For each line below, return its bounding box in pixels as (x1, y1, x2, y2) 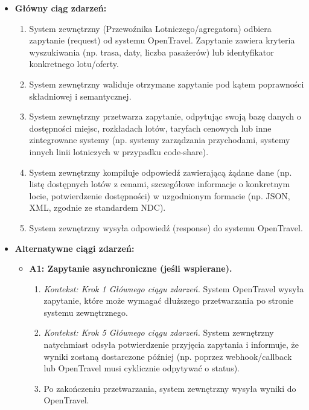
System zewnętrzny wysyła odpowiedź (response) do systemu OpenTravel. (29, 221, 303, 234)
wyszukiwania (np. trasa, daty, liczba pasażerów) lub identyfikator (29, 45, 274, 58)
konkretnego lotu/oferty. (29, 57, 119, 70)
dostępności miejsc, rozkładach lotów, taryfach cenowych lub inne (29, 121, 272, 134)
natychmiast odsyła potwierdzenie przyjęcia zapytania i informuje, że (43, 338, 299, 351)
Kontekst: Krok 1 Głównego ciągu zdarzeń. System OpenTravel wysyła (43, 282, 304, 295)
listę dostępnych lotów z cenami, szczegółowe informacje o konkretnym (29, 178, 290, 190)
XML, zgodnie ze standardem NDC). (29, 201, 166, 214)
